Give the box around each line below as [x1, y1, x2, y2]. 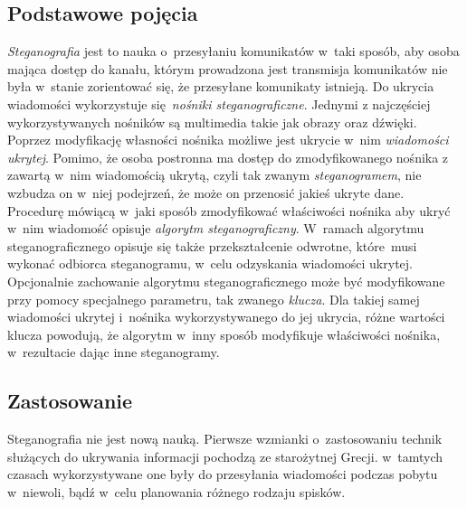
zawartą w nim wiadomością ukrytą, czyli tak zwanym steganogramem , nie [7, 165, 422, 184]
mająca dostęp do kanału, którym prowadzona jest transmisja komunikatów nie [7, 59, 448, 78]
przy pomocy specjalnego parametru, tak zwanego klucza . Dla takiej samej [7, 289, 420, 308]
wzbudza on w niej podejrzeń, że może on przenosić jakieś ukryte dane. [7, 183, 405, 202]
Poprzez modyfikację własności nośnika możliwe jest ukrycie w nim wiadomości [7, 130, 449, 149]
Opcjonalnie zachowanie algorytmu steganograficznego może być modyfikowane [7, 271, 445, 290]
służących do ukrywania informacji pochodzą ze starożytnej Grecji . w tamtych [7, 446, 443, 465]
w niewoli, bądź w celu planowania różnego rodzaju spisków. [7, 482, 346, 501]
